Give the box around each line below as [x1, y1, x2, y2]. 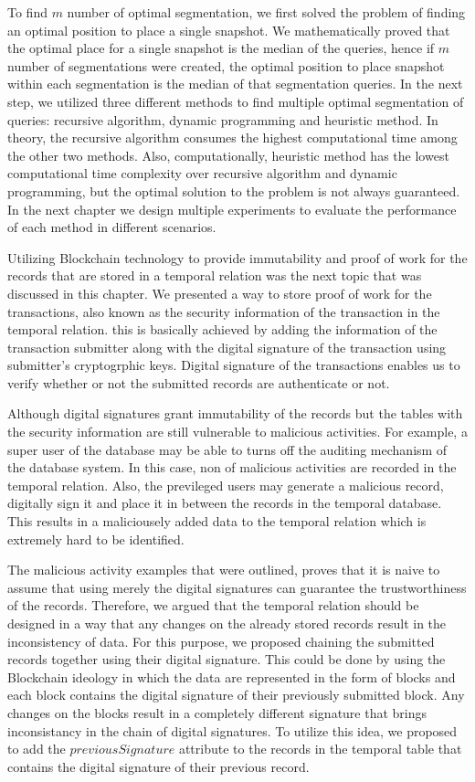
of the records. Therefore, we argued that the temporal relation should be [7, 596, 419, 615]
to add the [7, 739, 66, 758]
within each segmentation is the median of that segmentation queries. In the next [7, 74, 463, 93]
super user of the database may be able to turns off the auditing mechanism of [7, 439, 448, 459]
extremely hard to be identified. [7, 529, 185, 548]
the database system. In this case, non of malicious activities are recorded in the [7, 458, 457, 477]
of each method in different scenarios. [7, 217, 216, 237]
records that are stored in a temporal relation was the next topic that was [7, 266, 422, 285]
